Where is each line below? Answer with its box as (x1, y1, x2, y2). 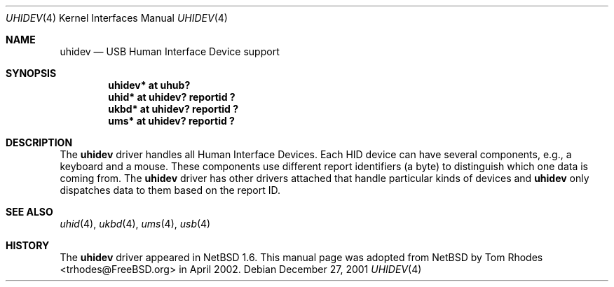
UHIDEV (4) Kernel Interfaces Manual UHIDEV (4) (6, 12, 228, 24)
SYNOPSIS (6, 67, 57, 79)
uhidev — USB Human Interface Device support (60, 45, 280, 57)
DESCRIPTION (6, 136, 73, 148)
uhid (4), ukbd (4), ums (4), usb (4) (60, 218, 211, 230)
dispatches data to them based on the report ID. (60, 184, 281, 196)
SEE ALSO (6, 206, 53, 218)
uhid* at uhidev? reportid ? (108, 91, 236, 103)
